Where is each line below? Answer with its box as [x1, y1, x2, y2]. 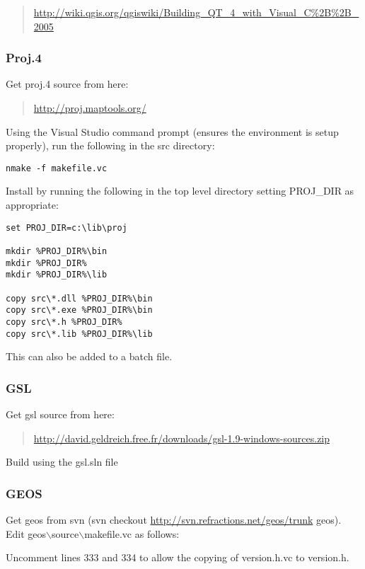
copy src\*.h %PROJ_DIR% [6, 316, 122, 327]
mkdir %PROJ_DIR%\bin [6, 246, 108, 256]
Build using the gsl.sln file [6, 454, 118, 469]
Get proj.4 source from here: [6, 76, 129, 91]
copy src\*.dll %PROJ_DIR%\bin [6, 293, 153, 304]
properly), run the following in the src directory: [6, 138, 215, 153]
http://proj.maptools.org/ [33, 100, 146, 115]
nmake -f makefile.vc [6, 163, 108, 173]
